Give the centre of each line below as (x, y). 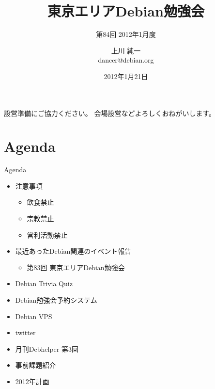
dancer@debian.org (126, 60)
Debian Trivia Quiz (44, 284)
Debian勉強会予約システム (56, 300)
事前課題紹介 (36, 365)
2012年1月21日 (126, 76)
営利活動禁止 (47, 235)
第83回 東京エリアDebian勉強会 (76, 267)
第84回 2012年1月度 (126, 34)
